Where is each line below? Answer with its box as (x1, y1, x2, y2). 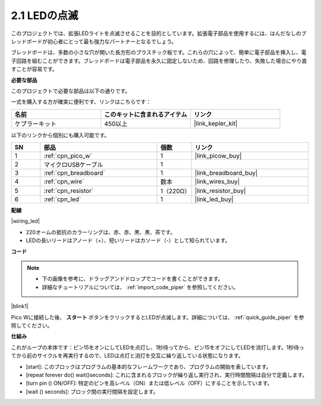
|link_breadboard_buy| (194, 169, 258, 177)
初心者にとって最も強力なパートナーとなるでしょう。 (47, 37, 177, 45)
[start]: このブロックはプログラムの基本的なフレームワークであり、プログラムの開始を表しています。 (26, 363, 272, 370)
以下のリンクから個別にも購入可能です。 (11, 131, 110, 139)
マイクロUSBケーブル (43, 161, 103, 169)
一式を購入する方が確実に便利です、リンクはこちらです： (11, 98, 152, 105)
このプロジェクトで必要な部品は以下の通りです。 (11, 87, 131, 95)
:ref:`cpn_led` (43, 195, 81, 203)
